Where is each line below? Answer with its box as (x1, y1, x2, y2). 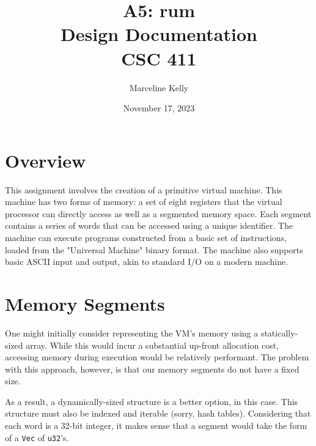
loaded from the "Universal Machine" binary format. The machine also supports (5, 243, 303, 256)
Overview (5, 147, 86, 173)
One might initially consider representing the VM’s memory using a (5, 326, 259, 339)
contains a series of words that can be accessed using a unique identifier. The (5, 219, 293, 232)
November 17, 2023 (123, 102, 195, 114)
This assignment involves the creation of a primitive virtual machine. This (5, 183, 282, 196)
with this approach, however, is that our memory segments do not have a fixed (5, 362, 299, 375)
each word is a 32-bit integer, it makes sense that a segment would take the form (5, 419, 307, 432)
